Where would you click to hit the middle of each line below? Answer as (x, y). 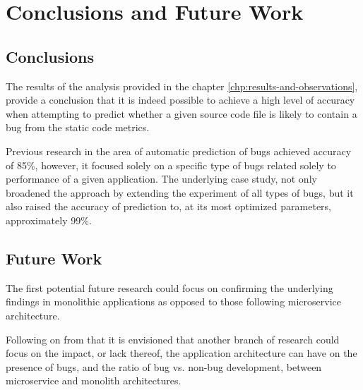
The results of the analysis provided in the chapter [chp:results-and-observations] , (182, 86)
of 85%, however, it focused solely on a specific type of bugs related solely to (171, 165)
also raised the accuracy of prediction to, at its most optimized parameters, (168, 206)
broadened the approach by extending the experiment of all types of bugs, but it (180, 192)
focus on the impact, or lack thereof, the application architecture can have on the (181, 353)
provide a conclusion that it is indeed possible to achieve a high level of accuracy (180, 100)
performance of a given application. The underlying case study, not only (161, 179)
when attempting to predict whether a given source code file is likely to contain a (181, 113)
